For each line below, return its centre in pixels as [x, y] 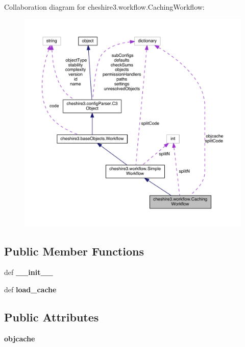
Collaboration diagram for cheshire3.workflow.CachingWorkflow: [104, 7]
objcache [20, 338]
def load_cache [30, 289]
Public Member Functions [74, 251]
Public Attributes [52, 317]
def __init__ [29, 272]
